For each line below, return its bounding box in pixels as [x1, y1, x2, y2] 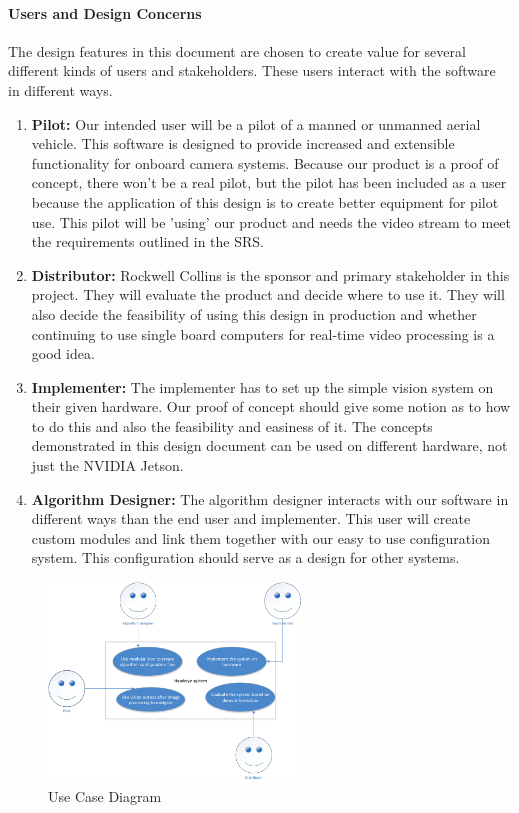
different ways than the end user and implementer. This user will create [31, 508, 471, 529]
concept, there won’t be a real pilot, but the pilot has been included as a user [31, 172, 507, 193]
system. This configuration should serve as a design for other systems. [31, 547, 460, 568]
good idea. [31, 343, 95, 364]
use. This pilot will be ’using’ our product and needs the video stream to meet [31, 211, 512, 232]
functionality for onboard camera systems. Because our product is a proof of [31, 152, 499, 173]
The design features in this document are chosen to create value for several [8, 40, 466, 61]
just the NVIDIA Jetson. [31, 455, 184, 476]
